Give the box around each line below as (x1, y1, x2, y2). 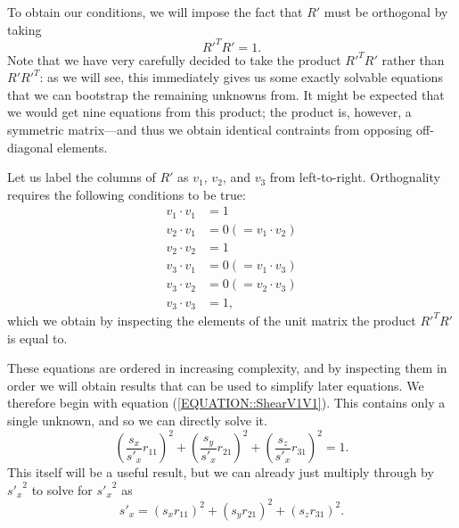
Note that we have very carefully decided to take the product (7, 50, 341, 69)
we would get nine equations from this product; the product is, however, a (7, 103, 412, 121)
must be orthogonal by (324, 3, 448, 21)
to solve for (31, 480, 93, 499)
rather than (381, 50, 445, 69)
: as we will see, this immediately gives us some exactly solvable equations (39, 68, 443, 87)
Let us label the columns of (7, 168, 156, 186)
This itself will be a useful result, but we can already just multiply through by (7, 463, 434, 482)
